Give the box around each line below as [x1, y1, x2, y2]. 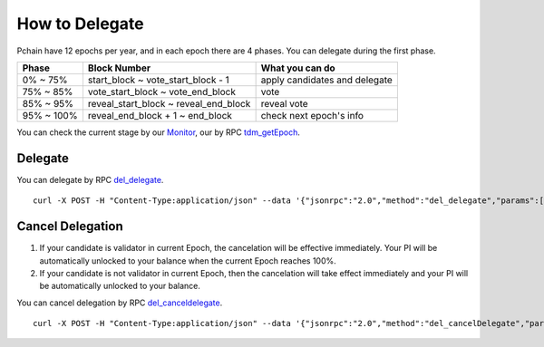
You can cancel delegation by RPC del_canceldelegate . [16, 297, 223, 308]
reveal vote [260, 97, 308, 110]
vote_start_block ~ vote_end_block [87, 85, 236, 98]
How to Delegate [16, 14, 144, 34]
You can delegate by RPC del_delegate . [16, 174, 164, 185]
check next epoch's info [260, 109, 364, 121]
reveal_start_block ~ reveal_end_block [87, 97, 251, 110]
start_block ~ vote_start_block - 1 [87, 73, 230, 86]
